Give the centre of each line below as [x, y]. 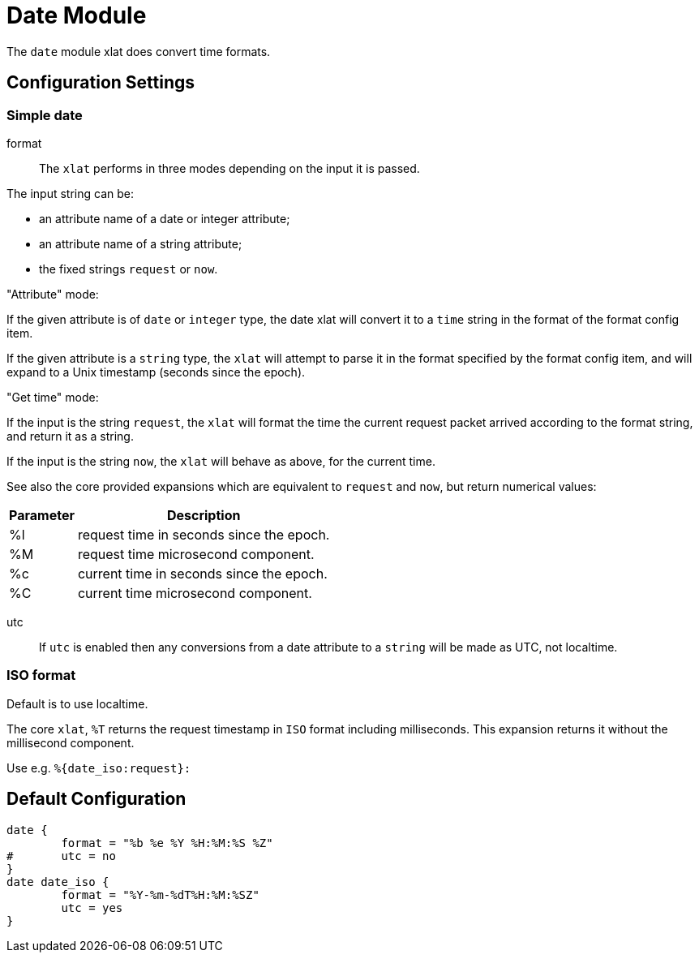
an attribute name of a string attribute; [141, 243]
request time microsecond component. [196, 554]
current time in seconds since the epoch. [202, 573]
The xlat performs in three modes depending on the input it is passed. [229, 168]
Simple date [45, 115]
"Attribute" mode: [53, 294]
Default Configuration [96, 799]
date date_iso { [58, 882]
